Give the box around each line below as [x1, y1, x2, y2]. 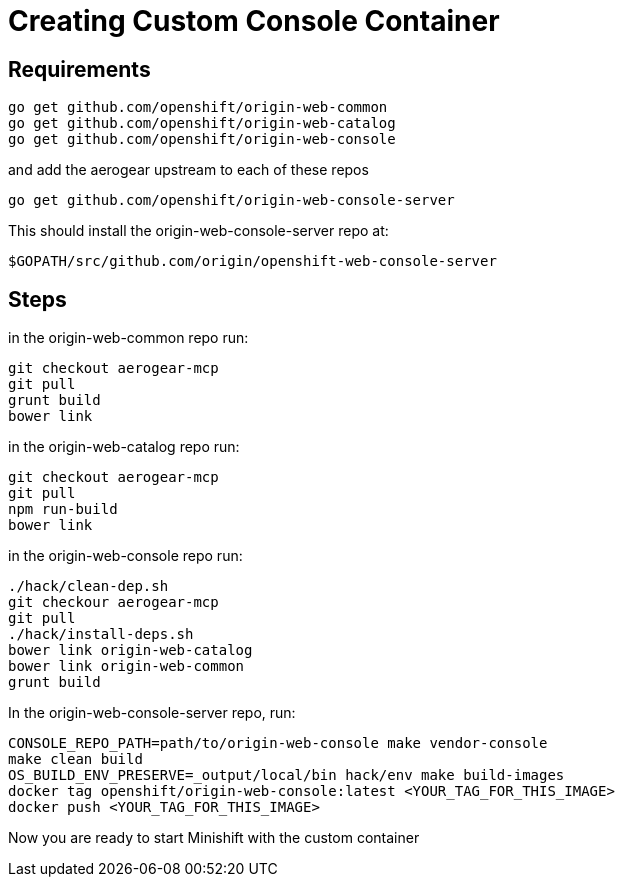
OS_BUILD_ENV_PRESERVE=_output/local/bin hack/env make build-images [8, 767, 565, 784]
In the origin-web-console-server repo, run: [8, 704, 296, 722]
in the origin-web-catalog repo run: [8, 438, 240, 456]
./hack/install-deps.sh [8, 626, 194, 643]
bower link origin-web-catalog [8, 642, 253, 659]
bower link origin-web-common [8, 658, 245, 675]
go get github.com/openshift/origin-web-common [8, 99, 388, 116]
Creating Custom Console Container [8, 4, 500, 38]
